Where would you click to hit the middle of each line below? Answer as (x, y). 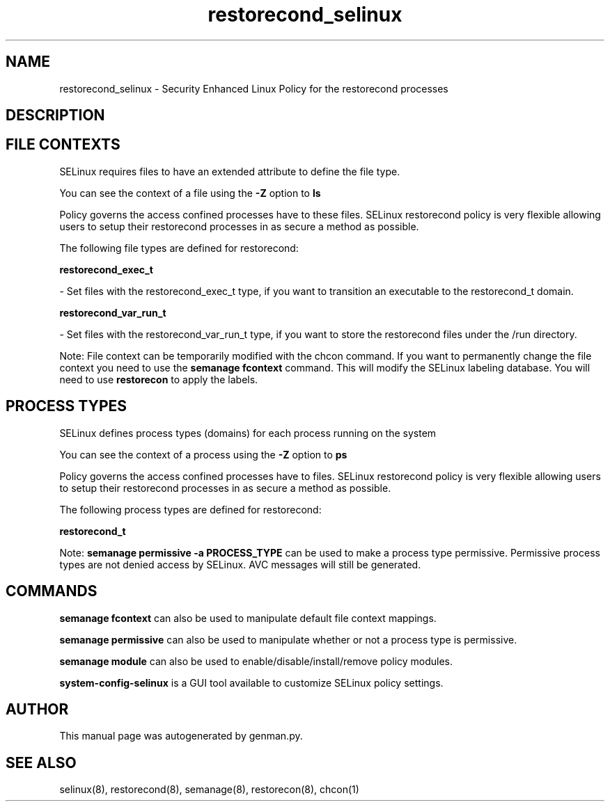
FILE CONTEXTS (63, 145)
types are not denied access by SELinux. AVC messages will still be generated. (240, 564)
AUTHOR (37, 709)
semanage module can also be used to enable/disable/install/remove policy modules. (256, 661)
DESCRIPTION (55, 115)
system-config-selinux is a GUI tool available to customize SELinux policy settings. (251, 682)
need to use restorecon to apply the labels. (159, 379)
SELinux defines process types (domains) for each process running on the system (248, 433)
